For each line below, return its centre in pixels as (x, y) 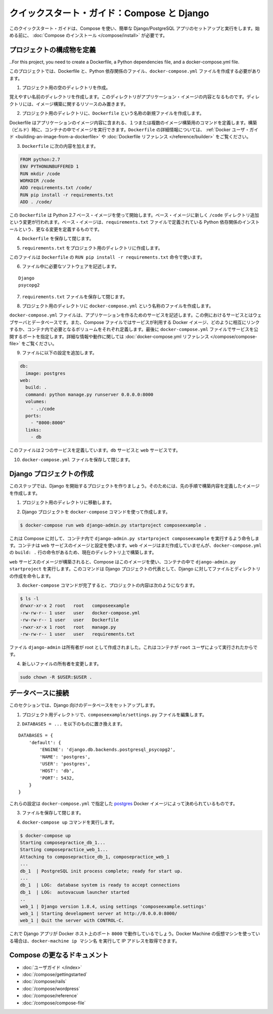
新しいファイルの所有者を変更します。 (62, 664)
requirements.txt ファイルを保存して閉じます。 (75, 297)
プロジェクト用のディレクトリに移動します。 (68, 502)
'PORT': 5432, (57, 778)
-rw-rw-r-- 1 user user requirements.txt (77, 634)
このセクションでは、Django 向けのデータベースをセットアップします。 (83, 705)
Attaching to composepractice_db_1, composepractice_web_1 (95, 857)
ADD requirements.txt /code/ (56, 188)
